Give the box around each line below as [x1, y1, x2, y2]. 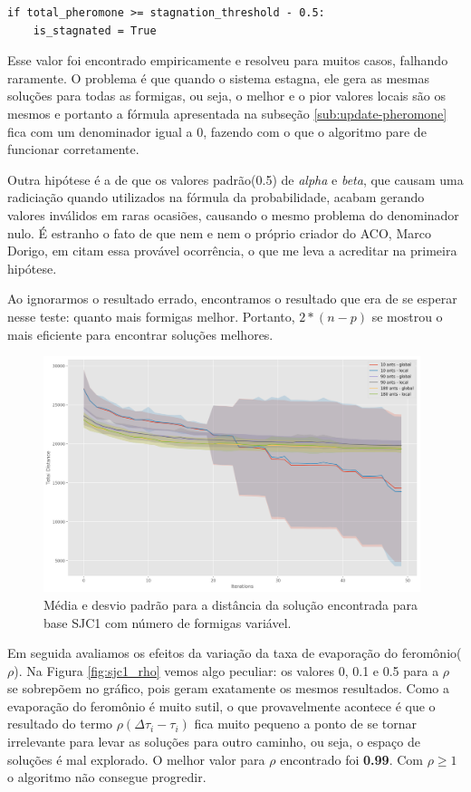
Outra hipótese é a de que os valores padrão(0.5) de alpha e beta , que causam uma [7, 169, 464, 188]
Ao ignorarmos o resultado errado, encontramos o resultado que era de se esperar [7, 289, 457, 308]
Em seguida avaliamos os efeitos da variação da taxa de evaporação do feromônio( [7, 643, 462, 662]
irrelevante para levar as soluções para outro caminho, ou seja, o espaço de [7, 732, 420, 751]
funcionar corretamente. [7, 140, 139, 159]
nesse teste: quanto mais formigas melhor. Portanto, [7, 306, 295, 325]
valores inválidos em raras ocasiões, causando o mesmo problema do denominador [7, 205, 459, 224]
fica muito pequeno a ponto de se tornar [194, 714, 418, 733]
